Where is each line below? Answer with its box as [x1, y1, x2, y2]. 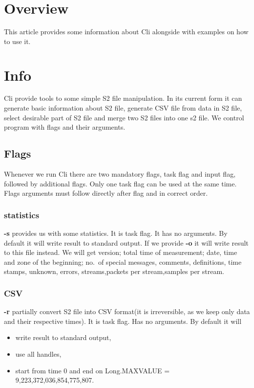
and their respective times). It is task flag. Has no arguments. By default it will [4, 316, 242, 326]
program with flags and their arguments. [4, 122, 126, 132]
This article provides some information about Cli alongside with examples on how [4, 26, 249, 37]
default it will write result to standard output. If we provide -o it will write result [4, 237, 249, 248]
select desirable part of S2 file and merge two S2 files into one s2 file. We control [4, 112, 244, 122]
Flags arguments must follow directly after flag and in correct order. [4, 188, 208, 198]
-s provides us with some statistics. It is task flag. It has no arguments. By [4, 228, 228, 238]
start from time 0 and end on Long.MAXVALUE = [15, 365, 170, 375]
